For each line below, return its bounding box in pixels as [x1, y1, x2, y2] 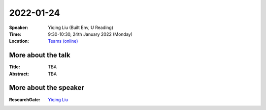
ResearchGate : [9, 96, 40, 103]
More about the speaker [9, 83, 84, 92]
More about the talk [9, 51, 71, 59]
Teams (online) [48, 38, 78, 44]
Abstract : [9, 71, 29, 77]
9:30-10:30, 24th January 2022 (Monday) [48, 31, 133, 37]
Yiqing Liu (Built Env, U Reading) [48, 25, 113, 30]
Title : [9, 64, 21, 70]
